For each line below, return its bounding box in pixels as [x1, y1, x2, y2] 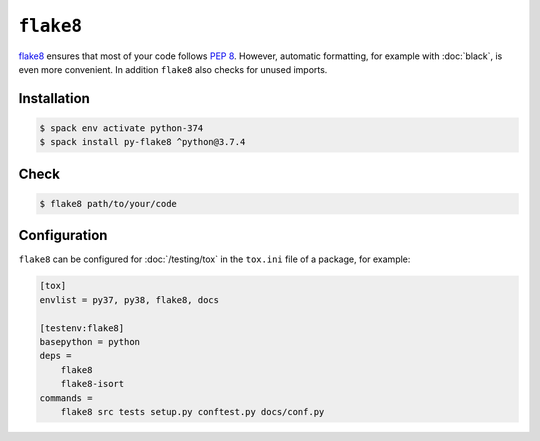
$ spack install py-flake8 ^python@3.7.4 [39, 136, 246, 148]
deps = [39, 350, 72, 362]
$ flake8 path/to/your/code [39, 198, 177, 209]
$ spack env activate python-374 [39, 122, 204, 134]
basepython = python [39, 336, 140, 347]
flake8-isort [60, 378, 125, 390]
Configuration [18, 227, 108, 244]
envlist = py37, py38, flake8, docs [39, 294, 220, 305]
